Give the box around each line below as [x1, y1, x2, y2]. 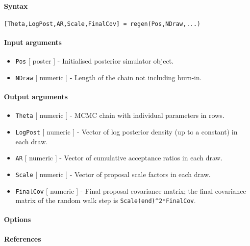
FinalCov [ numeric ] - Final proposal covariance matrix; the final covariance [15, 185, 246, 196]
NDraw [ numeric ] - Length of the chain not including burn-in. [15, 72, 202, 82]
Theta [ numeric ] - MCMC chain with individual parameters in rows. [15, 110, 225, 120]
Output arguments [4, 91, 68, 102]
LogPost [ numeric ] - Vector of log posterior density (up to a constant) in [15, 127, 238, 137]
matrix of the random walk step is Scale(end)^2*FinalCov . [15, 195, 196, 205]
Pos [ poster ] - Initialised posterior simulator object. [15, 56, 174, 66]
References [4, 233, 41, 244]
